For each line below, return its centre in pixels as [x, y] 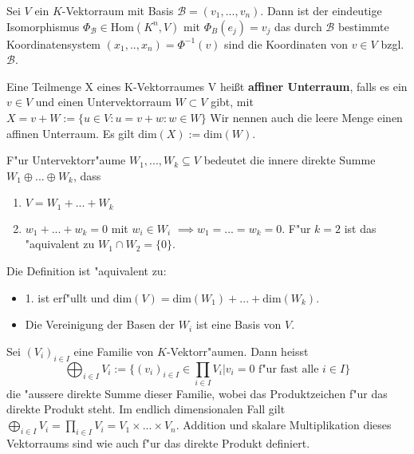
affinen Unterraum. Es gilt [71, 133]
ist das [360, 228]
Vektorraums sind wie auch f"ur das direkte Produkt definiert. [158, 442]
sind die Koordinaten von [286, 43]
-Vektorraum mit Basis [118, 10]
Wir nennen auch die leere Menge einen [306, 117]
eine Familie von [114, 351]
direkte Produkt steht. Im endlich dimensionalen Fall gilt [146, 409]
